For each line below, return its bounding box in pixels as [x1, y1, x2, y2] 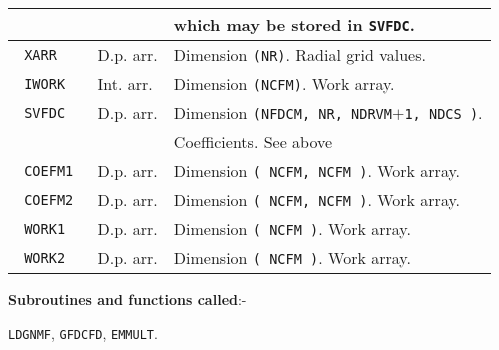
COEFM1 [24, 162, 74, 179]
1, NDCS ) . [404, 101, 483, 124]
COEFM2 [24, 191, 74, 208]
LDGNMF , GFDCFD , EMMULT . [8, 322, 158, 343]
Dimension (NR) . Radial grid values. [173, 43, 426, 66]
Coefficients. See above [173, 130, 333, 153]
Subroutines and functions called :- [8, 289, 247, 309]
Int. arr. [97, 72, 153, 95]
